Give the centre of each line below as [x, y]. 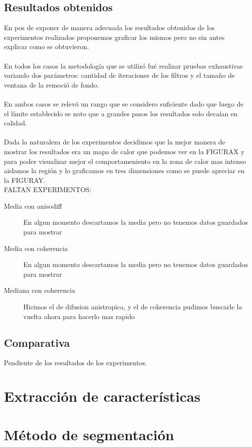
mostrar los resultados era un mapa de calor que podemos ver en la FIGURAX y [124, 151]
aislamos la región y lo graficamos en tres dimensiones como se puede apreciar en [124, 170]
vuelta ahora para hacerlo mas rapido [79, 316]
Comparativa [37, 342]
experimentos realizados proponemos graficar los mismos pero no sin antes [114, 37]
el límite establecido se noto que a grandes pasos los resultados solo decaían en [121, 113]
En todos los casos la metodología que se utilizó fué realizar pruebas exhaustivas [123, 65]
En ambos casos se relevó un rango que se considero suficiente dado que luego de [124, 103]
